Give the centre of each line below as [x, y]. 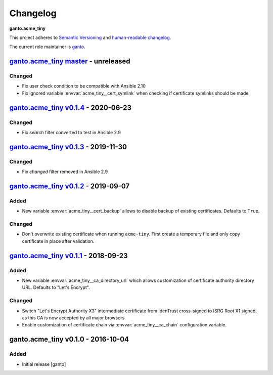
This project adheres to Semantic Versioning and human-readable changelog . [90, 37]
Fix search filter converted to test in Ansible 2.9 [72, 133]
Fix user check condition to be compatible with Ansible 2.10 [84, 86]
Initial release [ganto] [44, 364]
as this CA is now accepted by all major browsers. [74, 318]
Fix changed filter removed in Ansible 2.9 [65, 172]
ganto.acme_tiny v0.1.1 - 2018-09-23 [69, 256]
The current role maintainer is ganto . [47, 47]
